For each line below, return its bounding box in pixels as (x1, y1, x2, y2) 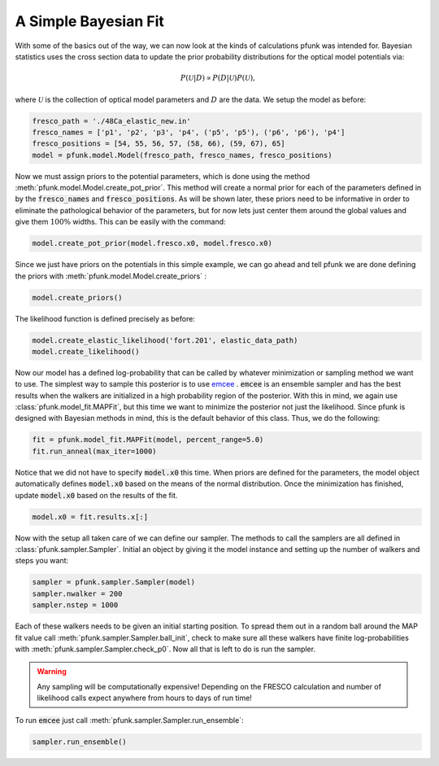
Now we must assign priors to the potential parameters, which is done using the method (15, 171, 311, 181)
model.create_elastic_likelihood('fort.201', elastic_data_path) (32, 335, 298, 345)
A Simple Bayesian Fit (15, 12, 164, 30)
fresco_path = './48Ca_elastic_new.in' (32, 116, 191, 125)
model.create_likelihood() (32, 347, 140, 356)
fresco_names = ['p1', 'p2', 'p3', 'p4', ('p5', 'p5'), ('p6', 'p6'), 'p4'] (32, 127, 346, 137)
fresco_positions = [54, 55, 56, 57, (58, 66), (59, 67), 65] (32, 139, 285, 148)
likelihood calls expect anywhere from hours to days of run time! (37, 693, 252, 703)
